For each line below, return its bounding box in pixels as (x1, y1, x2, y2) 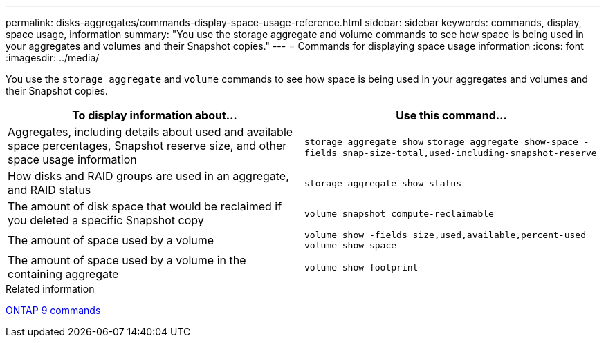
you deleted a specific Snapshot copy (8, 213, 204, 227)
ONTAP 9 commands (6, 304, 101, 316)
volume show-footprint (304, 262, 419, 273)
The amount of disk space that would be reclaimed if (8, 199, 282, 213)
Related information (6, 283, 95, 295)
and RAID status (8, 183, 91, 197)
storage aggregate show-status (304, 177, 461, 188)
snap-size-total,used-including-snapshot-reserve (342, 147, 597, 158)
